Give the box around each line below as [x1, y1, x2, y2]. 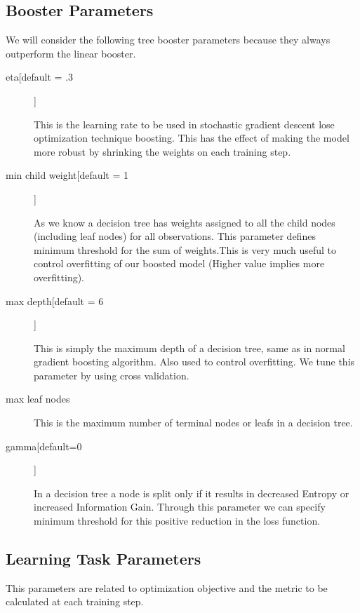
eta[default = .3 [6, 69, 74, 84]
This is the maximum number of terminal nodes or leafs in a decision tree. [34, 415, 353, 430]
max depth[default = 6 [6, 293, 104, 308]
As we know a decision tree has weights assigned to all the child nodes [34, 215, 335, 229]
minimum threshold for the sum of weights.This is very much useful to [34, 242, 337, 257]
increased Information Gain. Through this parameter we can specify [34, 499, 326, 514]
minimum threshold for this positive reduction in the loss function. [34, 513, 321, 528]
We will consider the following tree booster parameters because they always [6, 32, 331, 47]
